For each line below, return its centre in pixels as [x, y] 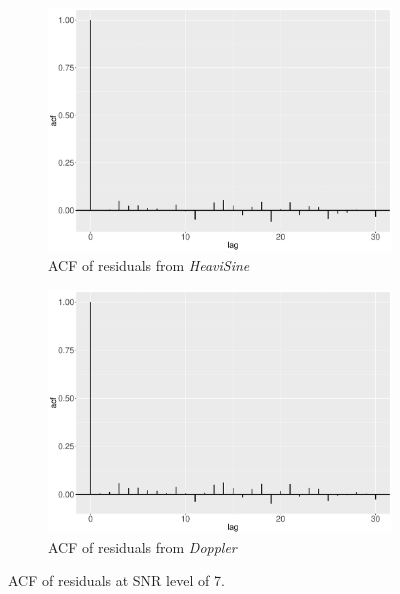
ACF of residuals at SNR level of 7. [116, 580]
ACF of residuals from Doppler [142, 546]
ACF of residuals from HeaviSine [149, 265]
